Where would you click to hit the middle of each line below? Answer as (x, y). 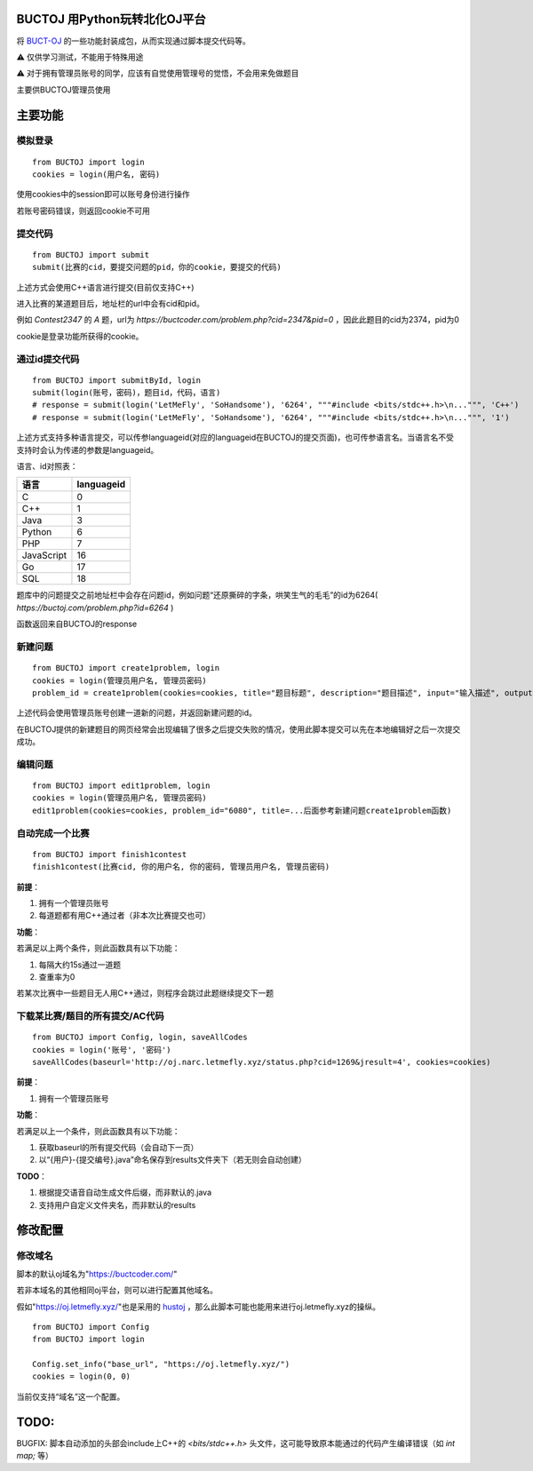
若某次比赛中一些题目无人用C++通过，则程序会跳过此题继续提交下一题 (145, 993)
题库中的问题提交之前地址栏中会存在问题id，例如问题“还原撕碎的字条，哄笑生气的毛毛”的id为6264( (197, 595)
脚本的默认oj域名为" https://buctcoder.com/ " (97, 1274)
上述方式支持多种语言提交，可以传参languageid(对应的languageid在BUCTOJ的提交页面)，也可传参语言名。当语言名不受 (235, 437)
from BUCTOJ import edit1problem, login (121, 786)
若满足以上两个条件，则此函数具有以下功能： (98, 948)
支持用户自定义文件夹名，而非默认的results (117, 1205)
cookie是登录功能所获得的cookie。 (80, 336)
